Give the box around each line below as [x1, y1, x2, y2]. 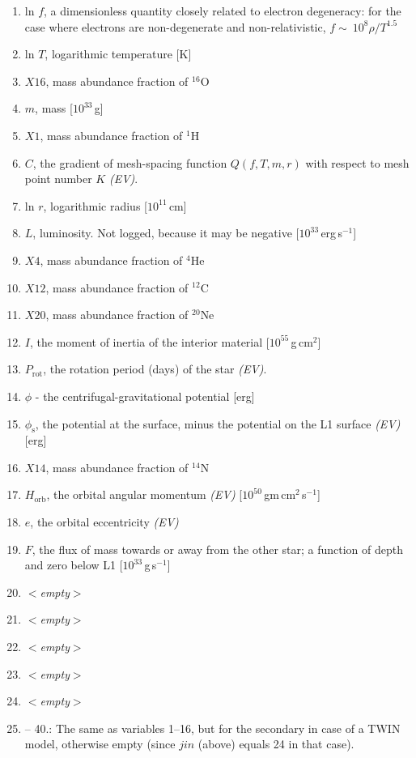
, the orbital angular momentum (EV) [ [46, 486, 243, 503]
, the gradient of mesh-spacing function [32, 154, 227, 171]
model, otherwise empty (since [24, 735, 176, 752]
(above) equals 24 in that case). [197, 735, 354, 752]
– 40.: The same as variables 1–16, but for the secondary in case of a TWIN [24, 719, 401, 736]
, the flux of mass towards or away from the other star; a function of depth [32, 540, 404, 557]
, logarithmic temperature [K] [45, 45, 192, 62]
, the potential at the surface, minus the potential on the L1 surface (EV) [35, 415, 401, 432]
